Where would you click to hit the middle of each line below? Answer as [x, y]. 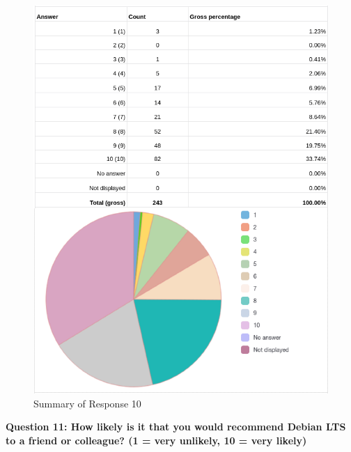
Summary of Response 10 [87, 403]
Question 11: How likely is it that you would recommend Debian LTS [176, 427]
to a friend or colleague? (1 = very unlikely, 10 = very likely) [156, 441]
